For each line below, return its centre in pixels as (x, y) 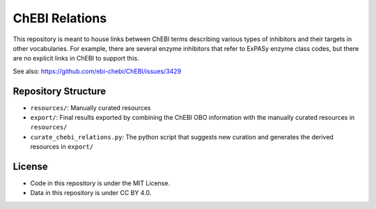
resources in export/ (62, 147)
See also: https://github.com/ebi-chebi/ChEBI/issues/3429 (97, 71)
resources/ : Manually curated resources (91, 107)
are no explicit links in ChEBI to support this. (76, 59)
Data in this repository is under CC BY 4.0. (91, 193)
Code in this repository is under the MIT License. (100, 183)
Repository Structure (60, 91)
